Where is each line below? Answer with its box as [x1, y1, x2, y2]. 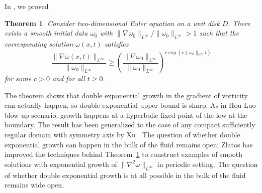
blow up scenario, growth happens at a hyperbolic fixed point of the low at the [5, 109, 247, 120]
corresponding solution [5, 38, 73, 49]
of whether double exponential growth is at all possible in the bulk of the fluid [5, 169, 246, 180]
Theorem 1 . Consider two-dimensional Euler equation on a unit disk [5, 18, 220, 28]
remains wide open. [5, 179, 64, 190]
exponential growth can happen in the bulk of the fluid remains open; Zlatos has [5, 139, 253, 149]
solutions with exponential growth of [5, 158, 117, 169]
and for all [52, 73, 85, 84]
